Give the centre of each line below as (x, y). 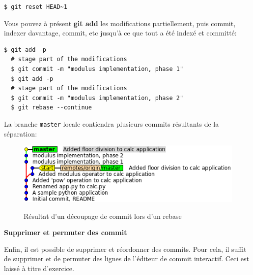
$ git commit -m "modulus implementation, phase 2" (97, 98)
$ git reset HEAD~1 (36, 7)
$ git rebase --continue (51, 108)
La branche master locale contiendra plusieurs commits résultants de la (112, 123)
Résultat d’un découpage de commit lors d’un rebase (103, 216)
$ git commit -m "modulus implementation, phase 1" (97, 69)
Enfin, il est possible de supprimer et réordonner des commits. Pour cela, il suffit (125, 249)
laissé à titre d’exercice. (39, 268)
